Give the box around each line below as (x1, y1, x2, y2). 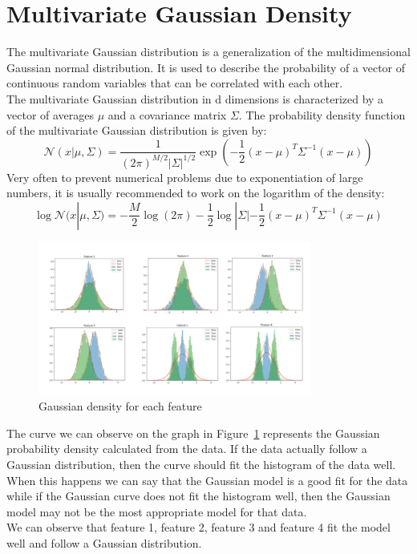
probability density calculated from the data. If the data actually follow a (6, 440, 367, 457)
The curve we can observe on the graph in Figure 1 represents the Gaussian (6, 424, 380, 441)
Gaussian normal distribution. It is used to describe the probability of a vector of (6, 59, 406, 75)
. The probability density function (238, 106, 406, 123)
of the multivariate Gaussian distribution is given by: (6, 122, 267, 139)
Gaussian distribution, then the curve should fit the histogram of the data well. (6, 455, 396, 472)
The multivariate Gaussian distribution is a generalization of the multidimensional (6, 43, 411, 60)
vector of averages (6, 106, 95, 123)
